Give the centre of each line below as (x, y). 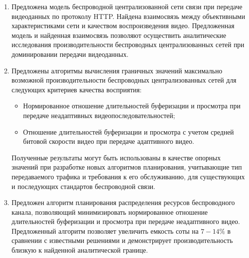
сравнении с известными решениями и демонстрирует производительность (122, 240)
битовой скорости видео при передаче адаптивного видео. (109, 141)
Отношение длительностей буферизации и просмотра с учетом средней (128, 131)
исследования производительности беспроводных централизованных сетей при (128, 44)
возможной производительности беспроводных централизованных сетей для (124, 80)
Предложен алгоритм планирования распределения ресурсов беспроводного (123, 202)
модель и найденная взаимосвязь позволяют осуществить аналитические (119, 35)
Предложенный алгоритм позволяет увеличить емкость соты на (105, 231)
